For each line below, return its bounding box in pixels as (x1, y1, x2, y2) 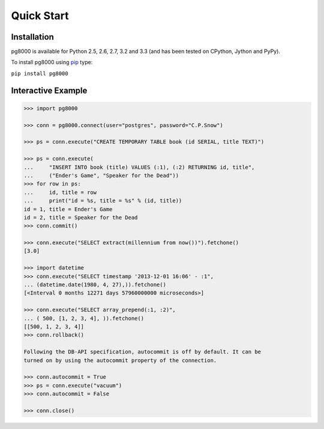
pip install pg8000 (11, 70, 68, 77)
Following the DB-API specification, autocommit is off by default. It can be (23, 349, 261, 355)
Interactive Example (11, 85, 88, 95)
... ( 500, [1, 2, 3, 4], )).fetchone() (23, 315, 144, 322)
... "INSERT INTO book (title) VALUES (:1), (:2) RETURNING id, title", (23, 164, 255, 170)
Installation (11, 32, 54, 42)
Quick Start (11, 9, 69, 22)
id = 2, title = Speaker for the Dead (23, 214, 138, 221)
